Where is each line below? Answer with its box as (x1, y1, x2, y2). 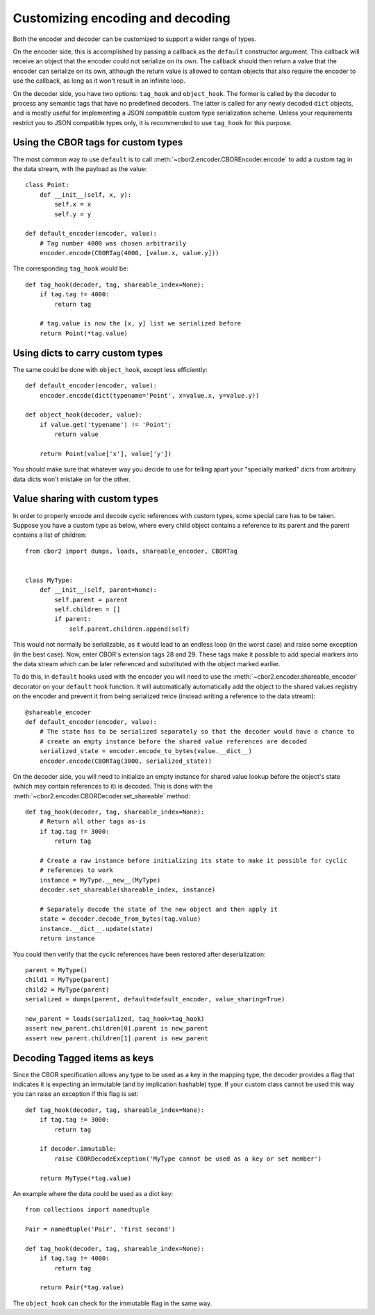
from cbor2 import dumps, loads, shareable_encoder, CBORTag (25, 547, 237, 555)
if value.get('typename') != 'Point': (39, 421, 172, 428)
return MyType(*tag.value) (39, 1174, 132, 1182)
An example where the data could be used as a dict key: (12, 1189, 174, 1197)
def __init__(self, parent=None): (39, 586, 158, 594)
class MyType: (25, 576, 73, 584)
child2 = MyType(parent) (25, 985, 110, 994)
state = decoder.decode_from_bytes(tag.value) (39, 915, 201, 923)
